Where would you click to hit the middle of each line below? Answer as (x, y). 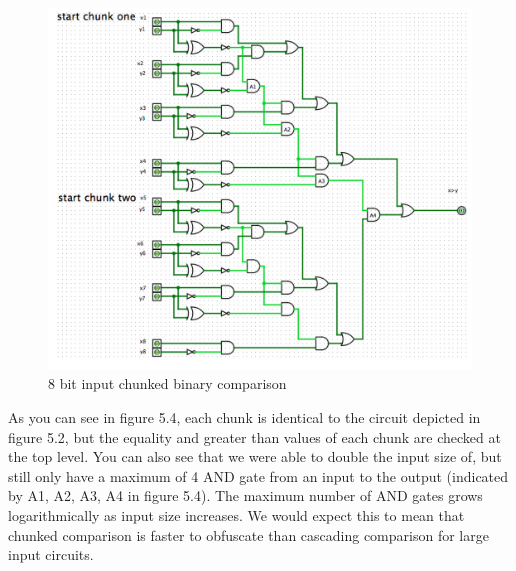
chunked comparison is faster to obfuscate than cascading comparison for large (248, 534)
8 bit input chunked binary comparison (167, 383)
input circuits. (51, 554)
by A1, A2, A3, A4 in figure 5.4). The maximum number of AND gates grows (245, 495)
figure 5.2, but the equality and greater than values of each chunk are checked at (254, 436)
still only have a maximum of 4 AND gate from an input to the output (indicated (258, 475)
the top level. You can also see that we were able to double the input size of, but (255, 456)
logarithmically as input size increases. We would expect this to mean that (236, 515)
